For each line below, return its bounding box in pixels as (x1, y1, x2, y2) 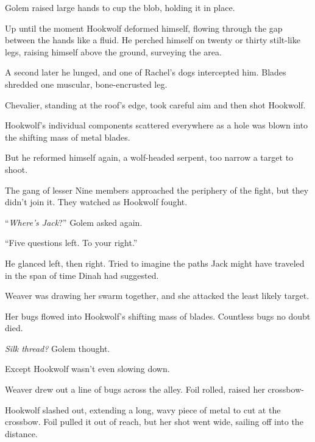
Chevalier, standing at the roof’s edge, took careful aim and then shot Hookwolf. (5, 98, 306, 111)
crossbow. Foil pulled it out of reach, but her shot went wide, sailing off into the (5, 415, 303, 428)
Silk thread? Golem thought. (5, 342, 110, 354)
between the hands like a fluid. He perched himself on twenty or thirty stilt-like (5, 33, 300, 46)
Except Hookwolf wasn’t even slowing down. (5, 362, 170, 375)
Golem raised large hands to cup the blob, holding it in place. (5, 1, 235, 13)
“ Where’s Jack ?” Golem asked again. (5, 216, 143, 228)
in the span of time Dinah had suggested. (5, 268, 159, 281)
